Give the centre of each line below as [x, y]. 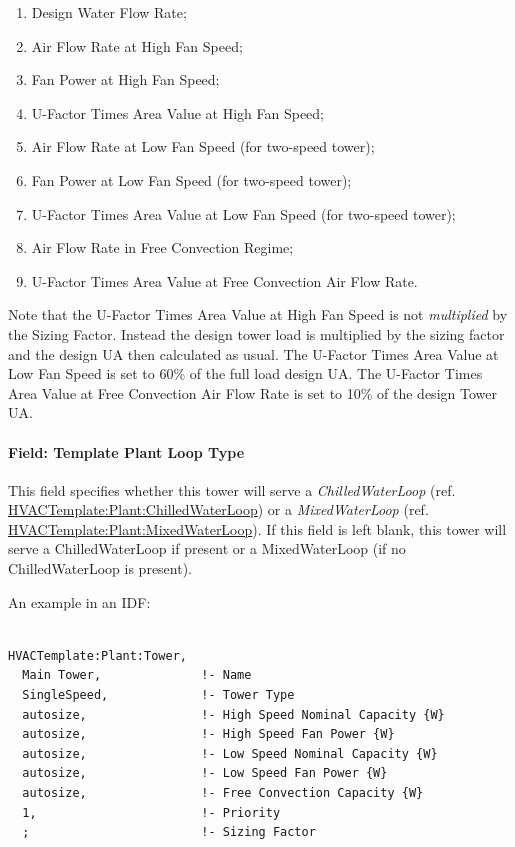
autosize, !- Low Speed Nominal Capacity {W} [230, 753]
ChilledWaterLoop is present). [100, 568]
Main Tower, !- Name [137, 675]
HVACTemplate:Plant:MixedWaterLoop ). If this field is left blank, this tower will [257, 528]
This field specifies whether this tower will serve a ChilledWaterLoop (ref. [232, 489]
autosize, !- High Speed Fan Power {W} [208, 734]
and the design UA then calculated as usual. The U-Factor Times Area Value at [253, 353]
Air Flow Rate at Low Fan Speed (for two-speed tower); [203, 146]
